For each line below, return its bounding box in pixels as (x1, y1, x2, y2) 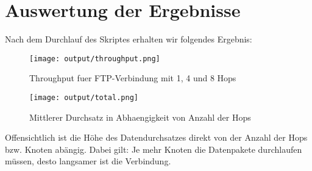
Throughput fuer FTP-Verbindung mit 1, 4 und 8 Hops (29, 72, 236, 84)
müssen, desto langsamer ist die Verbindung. (5, 155, 171, 167)
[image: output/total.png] (29, 93, 138, 102)
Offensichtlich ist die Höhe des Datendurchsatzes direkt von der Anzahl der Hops (5, 131, 308, 144)
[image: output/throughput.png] (29, 54, 160, 63)
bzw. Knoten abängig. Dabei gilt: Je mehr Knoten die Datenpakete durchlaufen (5, 142, 302, 155)
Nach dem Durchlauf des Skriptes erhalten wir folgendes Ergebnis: (5, 33, 252, 45)
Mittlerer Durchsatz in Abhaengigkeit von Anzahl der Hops (29, 110, 251, 123)
